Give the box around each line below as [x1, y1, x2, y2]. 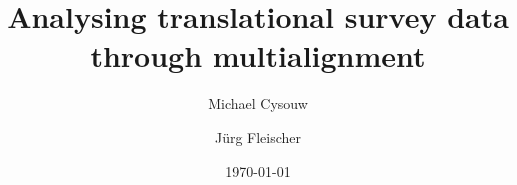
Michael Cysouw [208, 93, 308, 114]
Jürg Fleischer [214, 126, 302, 147]
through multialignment [90, 35, 426, 76]
